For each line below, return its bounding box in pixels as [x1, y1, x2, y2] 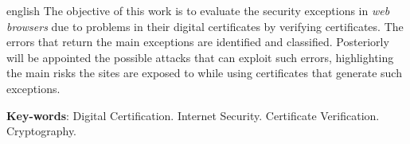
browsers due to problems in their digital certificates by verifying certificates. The [6, 18, 404, 34]
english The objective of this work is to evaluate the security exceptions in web [6, 2, 390, 18]
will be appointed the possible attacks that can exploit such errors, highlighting [6, 49, 394, 65]
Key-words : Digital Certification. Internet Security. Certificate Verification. [6, 107, 380, 123]
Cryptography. [6, 123, 77, 139]
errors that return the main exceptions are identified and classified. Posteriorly [6, 33, 389, 50]
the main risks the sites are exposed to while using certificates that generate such [6, 64, 402, 81]
